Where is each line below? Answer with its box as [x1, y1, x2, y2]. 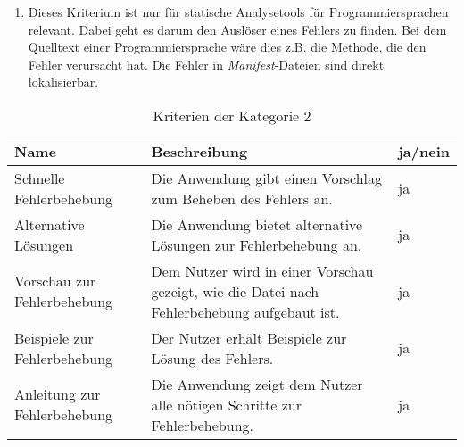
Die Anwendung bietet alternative [151, 213, 363, 235]
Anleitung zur [14, 384, 101, 405]
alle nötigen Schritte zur [151, 393, 302, 415]
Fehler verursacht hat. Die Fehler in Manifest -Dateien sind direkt [28, 54, 385, 73]
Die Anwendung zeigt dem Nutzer [151, 373, 363, 394]
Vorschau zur [14, 270, 96, 292]
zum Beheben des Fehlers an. [151, 187, 333, 209]
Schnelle [14, 167, 65, 188]
